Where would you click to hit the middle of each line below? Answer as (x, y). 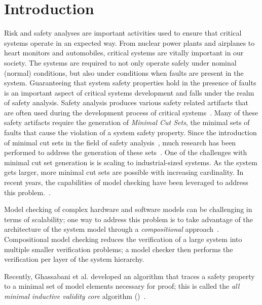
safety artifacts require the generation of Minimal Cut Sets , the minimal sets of (127, 122)
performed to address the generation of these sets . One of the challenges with (126, 152)
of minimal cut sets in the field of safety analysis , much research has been (120, 142)
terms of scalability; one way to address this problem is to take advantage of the (128, 219)
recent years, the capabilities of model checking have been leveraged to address (126, 182)
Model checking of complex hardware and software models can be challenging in (128, 209)
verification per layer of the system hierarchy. (74, 259)
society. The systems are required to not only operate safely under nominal (120, 62)
